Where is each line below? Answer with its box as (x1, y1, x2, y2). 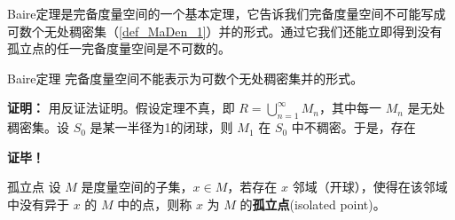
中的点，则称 (117, 194, 192, 213)
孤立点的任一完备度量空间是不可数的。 (7, 39, 231, 58)
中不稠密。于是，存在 (291, 118, 416, 137)
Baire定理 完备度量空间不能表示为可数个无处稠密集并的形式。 (7, 68, 364, 87)
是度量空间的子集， (81, 177, 193, 196)
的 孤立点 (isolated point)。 (239, 194, 386, 213)
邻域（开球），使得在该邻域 (292, 177, 448, 196)
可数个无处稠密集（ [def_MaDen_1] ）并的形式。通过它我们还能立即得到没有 (7, 21, 443, 40)
